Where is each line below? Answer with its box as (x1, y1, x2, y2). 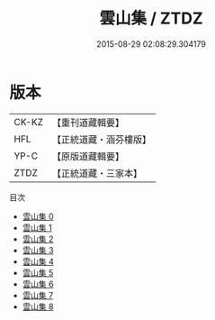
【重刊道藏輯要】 (51, 116, 124, 129)
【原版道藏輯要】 (51, 150, 124, 162)
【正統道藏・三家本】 (51, 167, 142, 179)
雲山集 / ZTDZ (98, 8, 204, 29)
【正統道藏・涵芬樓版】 (51, 133, 151, 145)
